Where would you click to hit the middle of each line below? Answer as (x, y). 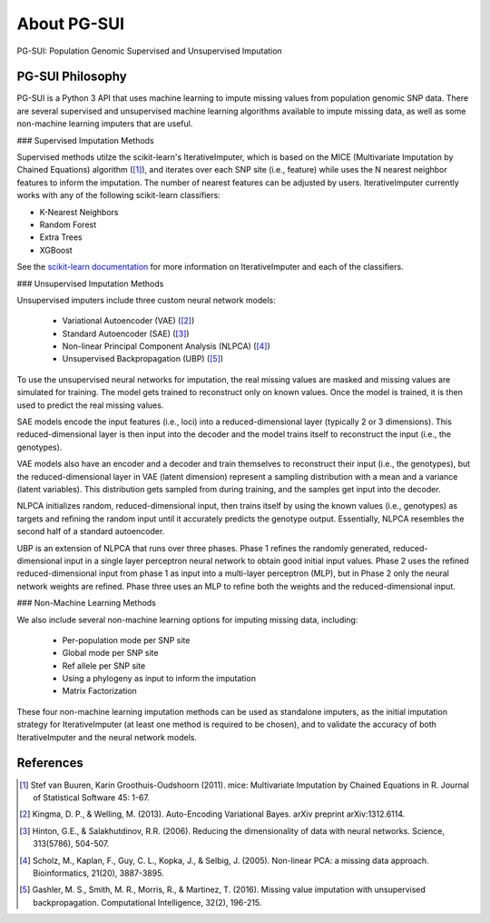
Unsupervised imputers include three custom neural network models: (146, 300)
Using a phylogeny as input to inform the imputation (159, 679)
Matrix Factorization (100, 691)
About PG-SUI (70, 24)
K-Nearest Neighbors (79, 212)
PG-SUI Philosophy (72, 77)
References (50, 763)
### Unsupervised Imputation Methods (90, 283)
